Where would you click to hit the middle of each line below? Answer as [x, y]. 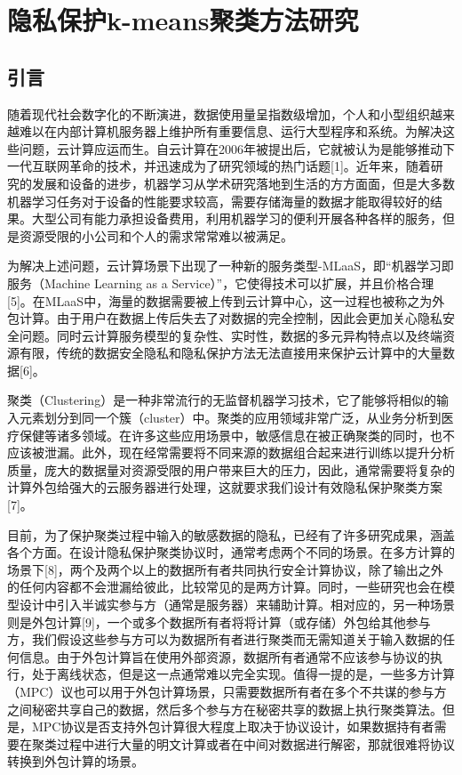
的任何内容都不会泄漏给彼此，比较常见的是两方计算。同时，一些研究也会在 [225, 587]
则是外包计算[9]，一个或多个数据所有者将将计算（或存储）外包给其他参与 [219, 622]
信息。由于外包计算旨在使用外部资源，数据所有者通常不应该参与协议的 [224, 656]
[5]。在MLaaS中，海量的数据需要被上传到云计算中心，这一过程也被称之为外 [226, 300]
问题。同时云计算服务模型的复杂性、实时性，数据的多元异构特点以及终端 [231, 335]
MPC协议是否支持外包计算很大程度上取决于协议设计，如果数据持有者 [233, 727]
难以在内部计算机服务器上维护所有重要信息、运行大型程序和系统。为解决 [231, 131]
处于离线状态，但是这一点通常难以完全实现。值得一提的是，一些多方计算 [243, 674]
